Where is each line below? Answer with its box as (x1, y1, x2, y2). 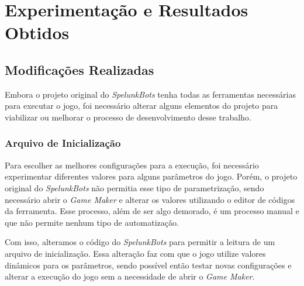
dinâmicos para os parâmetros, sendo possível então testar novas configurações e (5, 259, 292, 271)
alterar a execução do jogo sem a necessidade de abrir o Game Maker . (5, 270, 255, 282)
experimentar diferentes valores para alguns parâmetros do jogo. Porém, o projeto (5, 170, 298, 182)
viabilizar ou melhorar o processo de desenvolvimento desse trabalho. (5, 111, 251, 123)
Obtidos (5, 20, 70, 44)
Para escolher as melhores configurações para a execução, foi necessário (5, 158, 259, 171)
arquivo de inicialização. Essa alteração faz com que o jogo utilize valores (5, 247, 266, 259)
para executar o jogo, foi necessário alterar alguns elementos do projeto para (5, 99, 278, 112)
